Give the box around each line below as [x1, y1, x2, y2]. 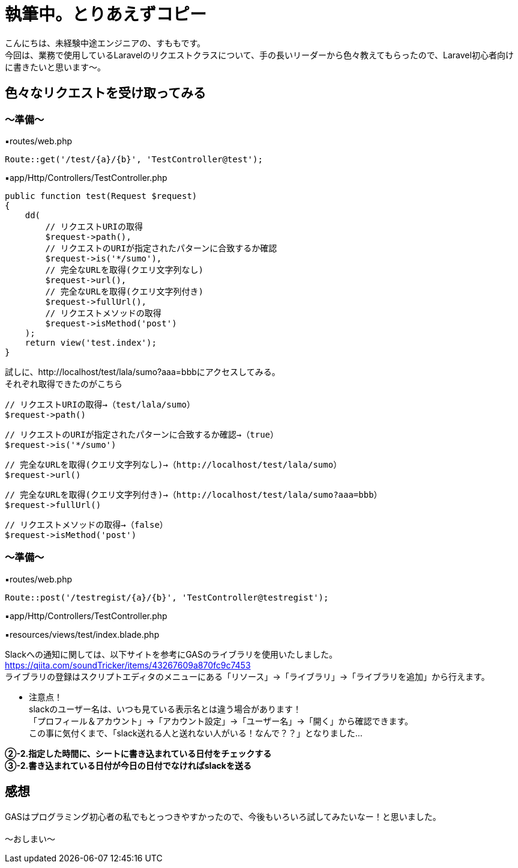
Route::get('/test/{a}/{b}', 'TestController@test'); [5, 154, 263, 164]
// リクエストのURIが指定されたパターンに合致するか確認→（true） [5, 429, 279, 439]
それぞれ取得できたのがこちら [5, 378, 122, 389]
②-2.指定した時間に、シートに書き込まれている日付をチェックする [5, 748, 272, 759]
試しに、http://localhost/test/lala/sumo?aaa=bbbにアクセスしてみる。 [5, 366, 280, 377]
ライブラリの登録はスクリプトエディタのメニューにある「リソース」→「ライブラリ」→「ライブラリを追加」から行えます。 [5, 671, 490, 682]
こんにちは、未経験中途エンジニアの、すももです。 [5, 37, 206, 48]
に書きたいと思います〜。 [5, 61, 106, 72]
